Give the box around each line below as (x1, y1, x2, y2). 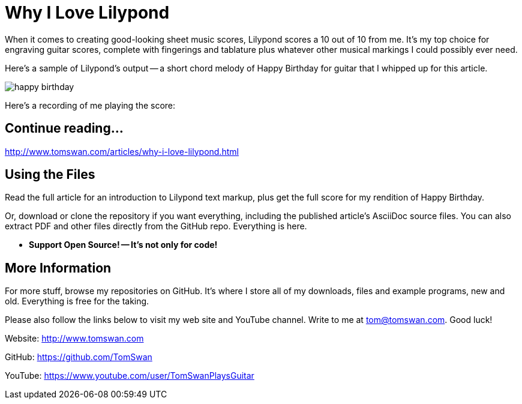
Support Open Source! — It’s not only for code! (29, 240, 218, 250)
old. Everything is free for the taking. (5, 296, 149, 307)
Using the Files (5, 167, 95, 182)
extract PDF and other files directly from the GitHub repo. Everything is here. (5, 221, 307, 232)
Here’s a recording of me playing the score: (5, 100, 176, 110)
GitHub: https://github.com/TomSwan (5, 352, 152, 363)
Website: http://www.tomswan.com (5, 333, 144, 344)
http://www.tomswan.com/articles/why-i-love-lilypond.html (5, 146, 239, 157)
